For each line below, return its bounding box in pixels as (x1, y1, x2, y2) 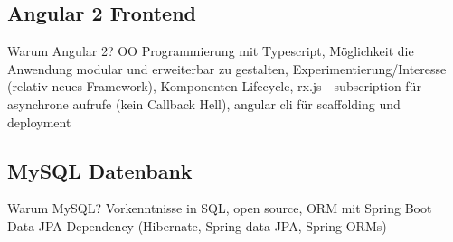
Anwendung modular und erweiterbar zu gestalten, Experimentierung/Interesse (7, 59, 447, 78)
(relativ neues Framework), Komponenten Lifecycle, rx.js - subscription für (7, 77, 421, 96)
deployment (7, 112, 71, 131)
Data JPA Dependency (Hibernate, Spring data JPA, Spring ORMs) (7, 216, 387, 235)
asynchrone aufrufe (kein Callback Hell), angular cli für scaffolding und (7, 94, 401, 113)
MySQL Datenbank (7, 156, 193, 184)
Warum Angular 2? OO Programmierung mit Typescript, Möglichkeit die (7, 42, 414, 60)
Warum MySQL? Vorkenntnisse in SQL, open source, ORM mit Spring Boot (7, 199, 432, 218)
